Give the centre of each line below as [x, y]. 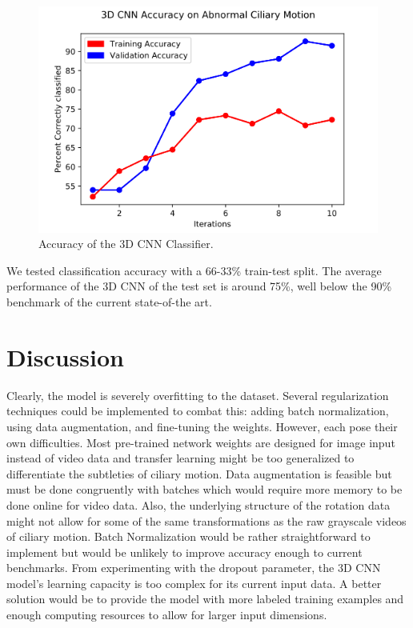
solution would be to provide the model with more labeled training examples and [205, 599]
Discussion [65, 356]
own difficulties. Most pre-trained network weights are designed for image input [201, 442]
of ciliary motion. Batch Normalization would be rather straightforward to [188, 536]
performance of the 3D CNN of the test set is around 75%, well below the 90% [199, 286]
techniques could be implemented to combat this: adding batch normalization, [198, 411]
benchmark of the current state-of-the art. [109, 302]
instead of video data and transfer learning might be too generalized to [180, 458]
